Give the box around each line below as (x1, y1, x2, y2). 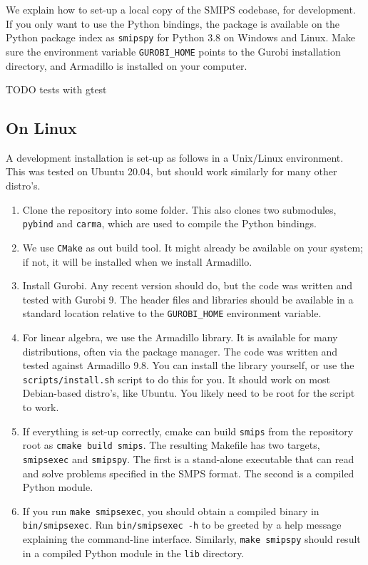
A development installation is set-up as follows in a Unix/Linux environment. (6, 150, 344, 165)
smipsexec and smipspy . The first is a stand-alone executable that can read (22, 451, 354, 466)
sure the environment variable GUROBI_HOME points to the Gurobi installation (6, 43, 341, 58)
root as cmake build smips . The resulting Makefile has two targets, (22, 437, 320, 452)
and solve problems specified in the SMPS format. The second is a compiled (22, 465, 354, 480)
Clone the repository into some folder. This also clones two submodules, (22, 202, 337, 217)
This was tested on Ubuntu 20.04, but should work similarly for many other (6, 164, 337, 179)
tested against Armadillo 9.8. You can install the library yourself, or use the (22, 358, 354, 373)
